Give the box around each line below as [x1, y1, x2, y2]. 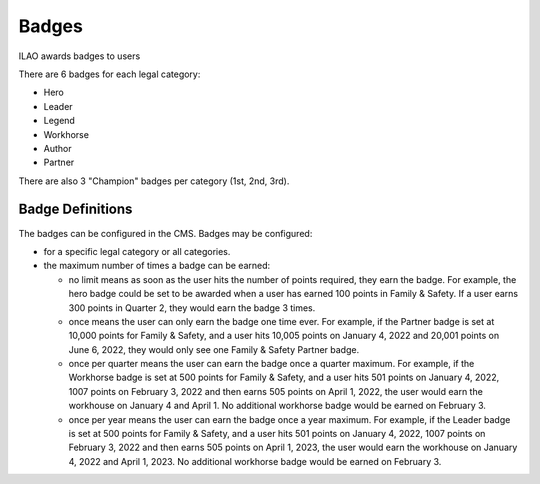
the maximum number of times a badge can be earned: [43, 260, 271, 272]
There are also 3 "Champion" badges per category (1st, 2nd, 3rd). [18, 175, 290, 187]
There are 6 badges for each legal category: [18, 68, 201, 80]
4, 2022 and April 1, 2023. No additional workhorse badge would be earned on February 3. [68, 455, 442, 467]
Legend [43, 115, 75, 127]
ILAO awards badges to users [18, 50, 141, 62]
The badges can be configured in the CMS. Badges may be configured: [18, 227, 313, 239]
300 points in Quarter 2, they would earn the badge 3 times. [68, 301, 316, 314]
